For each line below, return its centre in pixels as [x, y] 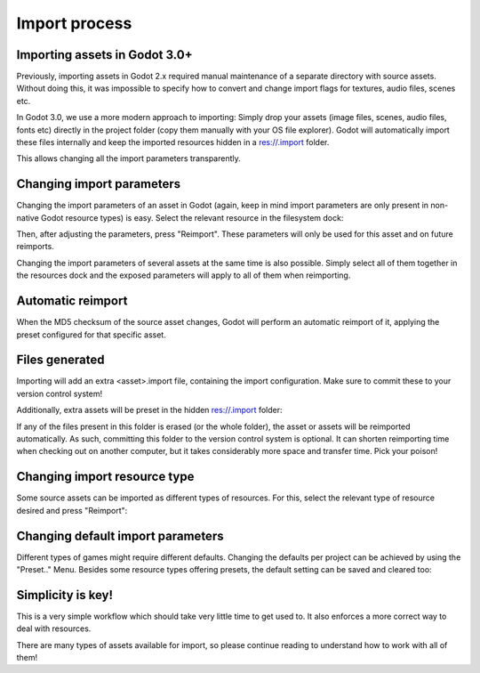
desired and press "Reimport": [72, 510]
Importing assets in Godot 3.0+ [104, 55]
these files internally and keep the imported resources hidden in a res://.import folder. [173, 142]
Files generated [61, 360]
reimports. [36, 247]
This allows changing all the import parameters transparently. [129, 158]
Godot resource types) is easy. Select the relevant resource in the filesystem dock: [192, 217]
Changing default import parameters [120, 535]
